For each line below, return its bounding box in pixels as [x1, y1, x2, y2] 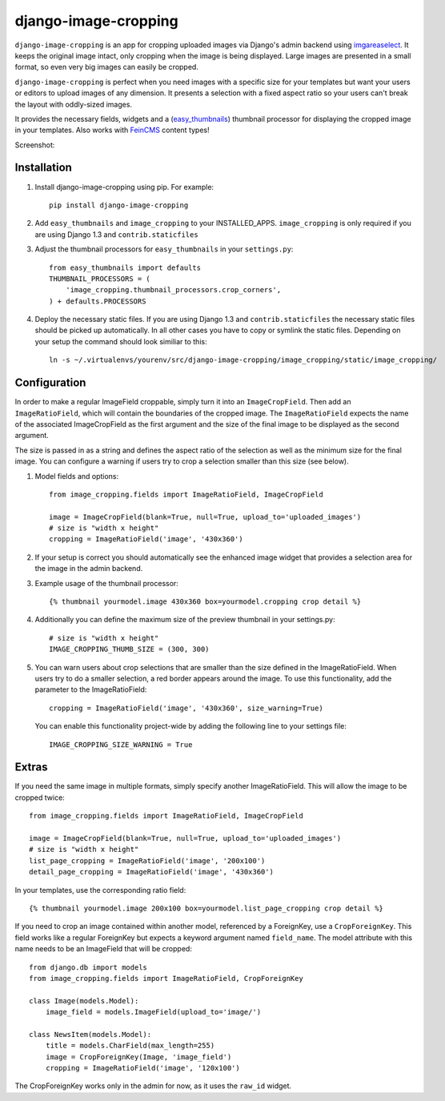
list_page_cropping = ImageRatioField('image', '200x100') [29, 856, 266, 865]
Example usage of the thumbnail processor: [34, 578, 179, 588]
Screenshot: [14, 140, 55, 150]
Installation [14, 161, 72, 175]
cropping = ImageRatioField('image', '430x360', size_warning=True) [49, 703, 323, 713]
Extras [14, 761, 48, 774]
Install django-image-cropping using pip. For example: [34, 182, 214, 191]
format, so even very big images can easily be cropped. [14, 62, 199, 72]
